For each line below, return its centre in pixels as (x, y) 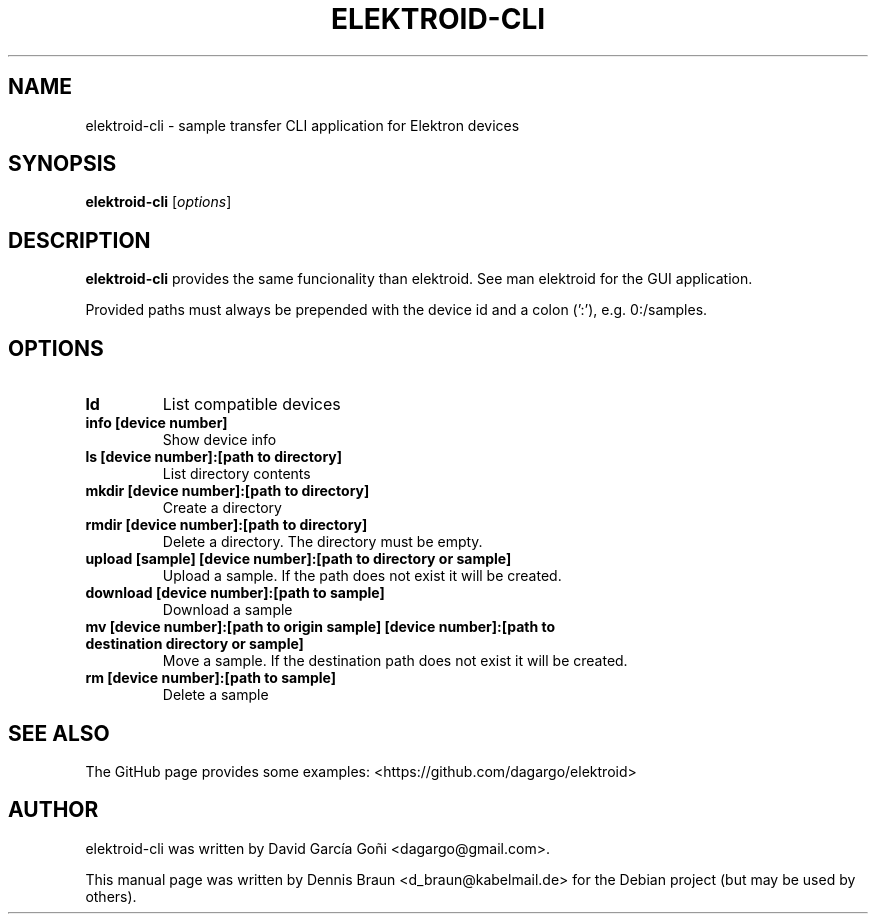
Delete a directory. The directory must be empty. (322, 542)
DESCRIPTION (79, 240)
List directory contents (236, 474)
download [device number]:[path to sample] (235, 593)
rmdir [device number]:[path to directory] (226, 525)
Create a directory (222, 508)
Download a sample (227, 610)
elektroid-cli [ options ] (158, 202)
